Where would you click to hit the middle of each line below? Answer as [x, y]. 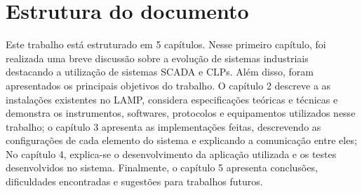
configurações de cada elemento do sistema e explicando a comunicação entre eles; [181, 140]
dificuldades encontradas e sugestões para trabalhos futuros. [134, 181]
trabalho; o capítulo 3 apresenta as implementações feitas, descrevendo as [163, 126]
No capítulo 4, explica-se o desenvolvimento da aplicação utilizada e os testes [171, 153]
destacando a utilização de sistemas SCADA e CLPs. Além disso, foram [160, 72]
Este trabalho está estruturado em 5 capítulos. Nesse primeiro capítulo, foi [166, 44]
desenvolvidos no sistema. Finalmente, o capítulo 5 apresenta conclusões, [162, 167]
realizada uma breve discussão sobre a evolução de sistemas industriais [157, 58]
